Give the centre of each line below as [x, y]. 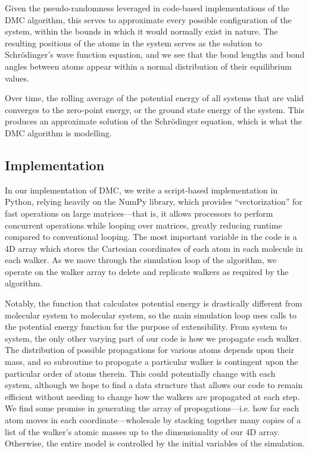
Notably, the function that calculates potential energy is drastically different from [154, 303]
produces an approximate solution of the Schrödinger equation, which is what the [153, 121]
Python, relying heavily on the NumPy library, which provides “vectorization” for [154, 201]
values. [17, 78]
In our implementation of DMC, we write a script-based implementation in [141, 190]
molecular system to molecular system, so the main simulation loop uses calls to [151, 315]
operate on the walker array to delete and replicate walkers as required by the [147, 271]
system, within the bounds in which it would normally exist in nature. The [141, 31]
